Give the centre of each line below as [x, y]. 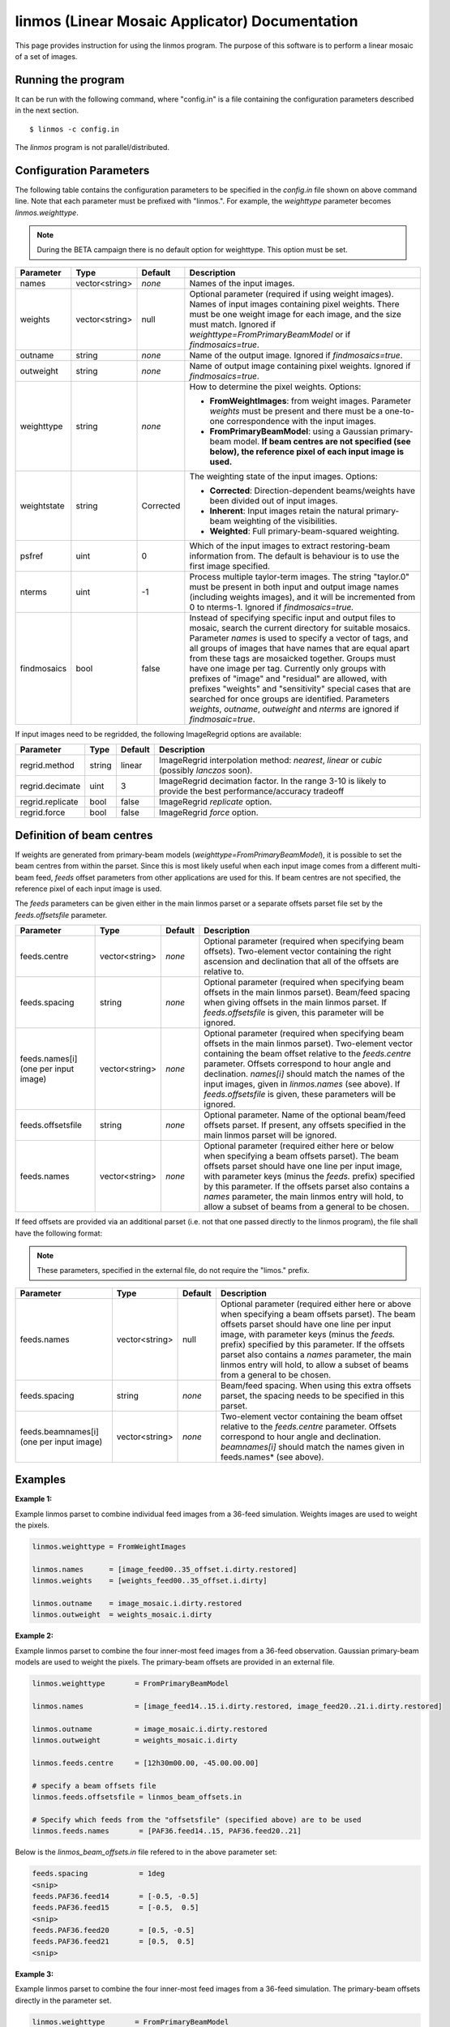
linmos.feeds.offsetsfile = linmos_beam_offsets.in [137, 1797]
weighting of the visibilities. [285, 521]
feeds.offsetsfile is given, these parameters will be [300, 1095]
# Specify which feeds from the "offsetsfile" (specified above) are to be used [197, 1819]
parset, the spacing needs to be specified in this [312, 1395]
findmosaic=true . [222, 719]
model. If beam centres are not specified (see [322, 441]
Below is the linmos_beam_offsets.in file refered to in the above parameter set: [146, 1852]
